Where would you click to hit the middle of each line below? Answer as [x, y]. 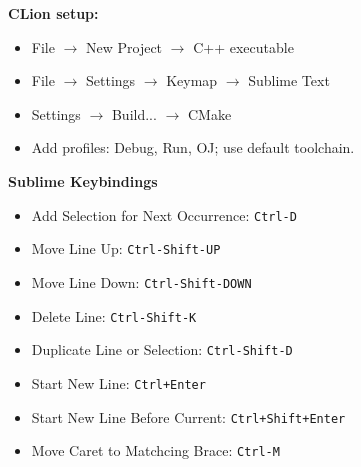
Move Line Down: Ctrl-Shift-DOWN [141, 281]
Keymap [192, 80]
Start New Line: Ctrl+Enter [118, 382]
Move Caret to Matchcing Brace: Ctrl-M [155, 450]
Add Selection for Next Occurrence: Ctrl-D [164, 214]
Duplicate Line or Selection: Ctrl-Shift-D [162, 349]
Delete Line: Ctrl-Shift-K [114, 315]
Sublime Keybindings [83, 180]
